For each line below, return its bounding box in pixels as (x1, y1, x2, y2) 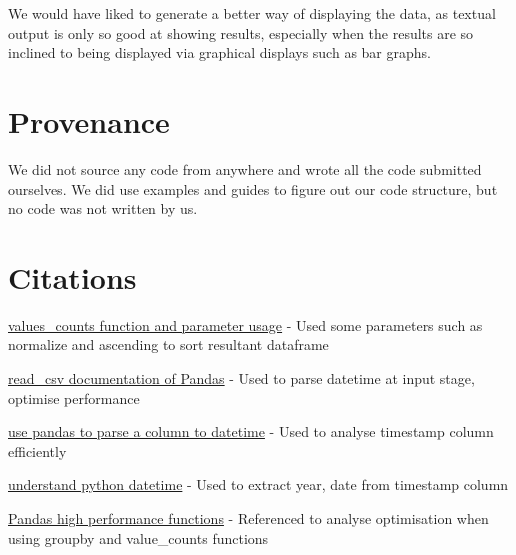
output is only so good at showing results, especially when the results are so (8, 22, 474, 43)
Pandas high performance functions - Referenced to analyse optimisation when (8, 507, 489, 528)
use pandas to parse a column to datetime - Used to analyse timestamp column (8, 421, 494, 442)
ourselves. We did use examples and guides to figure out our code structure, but (8, 178, 498, 199)
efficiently (8, 440, 67, 461)
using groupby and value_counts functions (8, 527, 269, 548)
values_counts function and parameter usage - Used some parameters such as (8, 314, 483, 335)
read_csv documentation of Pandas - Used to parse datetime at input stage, (8, 368, 475, 388)
